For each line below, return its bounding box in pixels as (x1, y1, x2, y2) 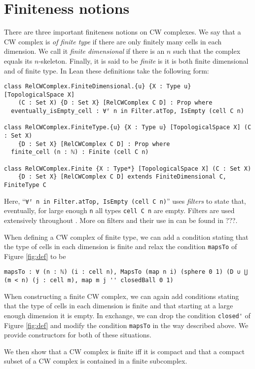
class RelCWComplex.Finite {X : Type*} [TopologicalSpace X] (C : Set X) (4, 165, 252, 172)
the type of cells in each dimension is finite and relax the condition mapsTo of (4, 241, 237, 252)
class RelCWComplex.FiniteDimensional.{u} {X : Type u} (4, 83, 191, 90)
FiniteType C (4, 181, 46, 188)
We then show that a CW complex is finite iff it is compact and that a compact (4, 346, 245, 356)
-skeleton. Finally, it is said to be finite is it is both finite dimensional (38, 55, 249, 66)
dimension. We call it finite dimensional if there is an (4, 46, 165, 56)
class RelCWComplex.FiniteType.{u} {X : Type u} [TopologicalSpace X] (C (4, 124, 252, 131)
